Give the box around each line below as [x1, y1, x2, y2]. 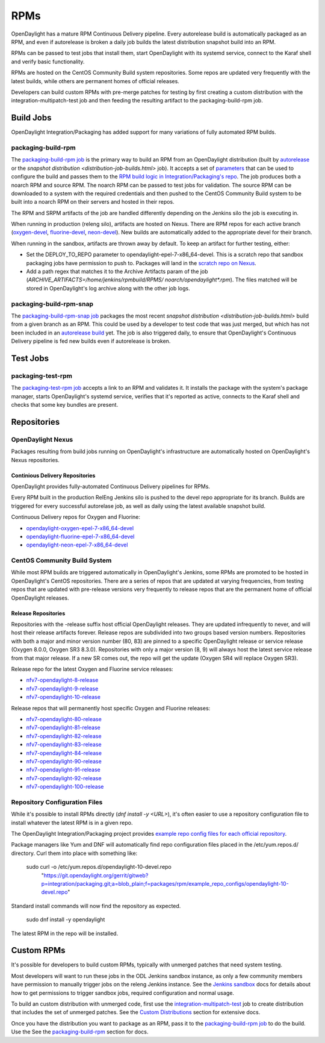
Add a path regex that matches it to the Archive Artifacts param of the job [26, 268, 208, 275]
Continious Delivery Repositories [11, 472, 96, 479]
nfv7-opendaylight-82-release [26, 732, 102, 739]
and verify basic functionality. [11, 58, 85, 65]
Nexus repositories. [11, 456, 60, 463]
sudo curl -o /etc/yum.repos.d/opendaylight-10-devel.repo [26, 863, 172, 871]
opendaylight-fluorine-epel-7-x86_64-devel [26, 533, 135, 540]
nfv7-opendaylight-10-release [26, 694, 101, 701]
